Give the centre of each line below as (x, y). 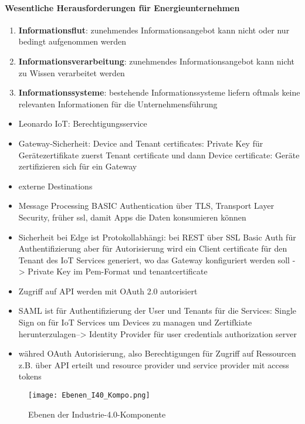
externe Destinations (55, 186)
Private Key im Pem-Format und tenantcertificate (118, 271)
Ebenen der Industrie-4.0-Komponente (97, 414)
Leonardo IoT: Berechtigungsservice (83, 123)
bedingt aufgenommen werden (72, 41)
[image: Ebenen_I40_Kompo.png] (89, 396)
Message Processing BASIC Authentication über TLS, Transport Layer (146, 206)
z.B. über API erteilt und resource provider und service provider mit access (154, 364)
